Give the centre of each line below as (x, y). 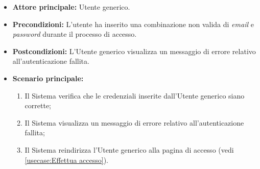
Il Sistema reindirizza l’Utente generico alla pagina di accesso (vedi (129, 149)
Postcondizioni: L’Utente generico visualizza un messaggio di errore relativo (134, 51)
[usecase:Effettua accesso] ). (67, 160)
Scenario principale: (48, 78)
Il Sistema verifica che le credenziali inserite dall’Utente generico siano (135, 95)
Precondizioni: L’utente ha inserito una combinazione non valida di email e (133, 24)
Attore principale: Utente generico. (71, 7)
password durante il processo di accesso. (75, 34)
